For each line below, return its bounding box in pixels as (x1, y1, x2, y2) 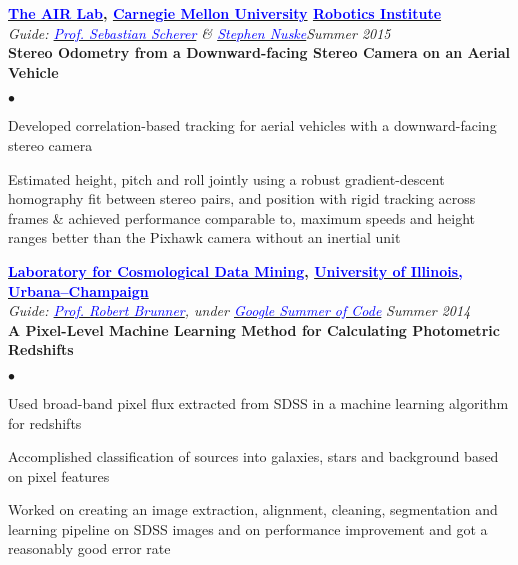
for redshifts (8, 412, 82, 433)
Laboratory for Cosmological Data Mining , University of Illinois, (8, 260, 463, 281)
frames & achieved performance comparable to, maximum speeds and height (8, 207, 476, 228)
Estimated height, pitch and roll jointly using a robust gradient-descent (8, 168, 445, 189)
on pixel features (8, 465, 110, 486)
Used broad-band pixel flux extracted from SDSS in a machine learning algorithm (8, 392, 509, 413)
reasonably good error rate (8, 538, 171, 559)
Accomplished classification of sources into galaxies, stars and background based (8, 446, 499, 467)
